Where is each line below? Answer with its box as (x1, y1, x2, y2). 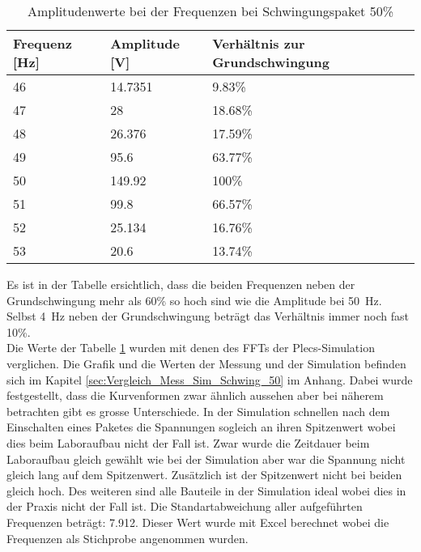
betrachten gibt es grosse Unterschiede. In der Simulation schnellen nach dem (6, 402, 390, 419)
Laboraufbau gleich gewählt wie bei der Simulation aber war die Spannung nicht (6, 450, 406, 467)
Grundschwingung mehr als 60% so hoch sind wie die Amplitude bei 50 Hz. (6, 291, 382, 308)
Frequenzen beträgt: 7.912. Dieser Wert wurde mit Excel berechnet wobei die (6, 513, 389, 530)
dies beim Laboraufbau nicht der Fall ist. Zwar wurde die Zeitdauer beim (6, 434, 370, 451)
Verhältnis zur (212, 34, 305, 53)
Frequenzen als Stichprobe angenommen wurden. (6, 529, 249, 546)
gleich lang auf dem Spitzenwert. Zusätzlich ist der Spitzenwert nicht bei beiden (6, 466, 402, 483)
